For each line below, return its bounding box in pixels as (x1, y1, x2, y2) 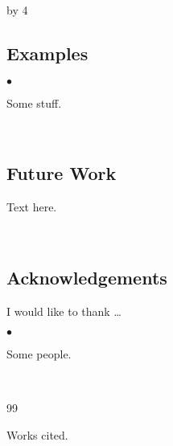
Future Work (6, 161, 117, 186)
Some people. (6, 346, 72, 362)
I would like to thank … (6, 302, 122, 319)
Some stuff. (6, 94, 62, 111)
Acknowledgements (6, 264, 167, 289)
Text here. (6, 198, 57, 215)
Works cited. (6, 426, 68, 443)
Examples (6, 40, 89, 65)
